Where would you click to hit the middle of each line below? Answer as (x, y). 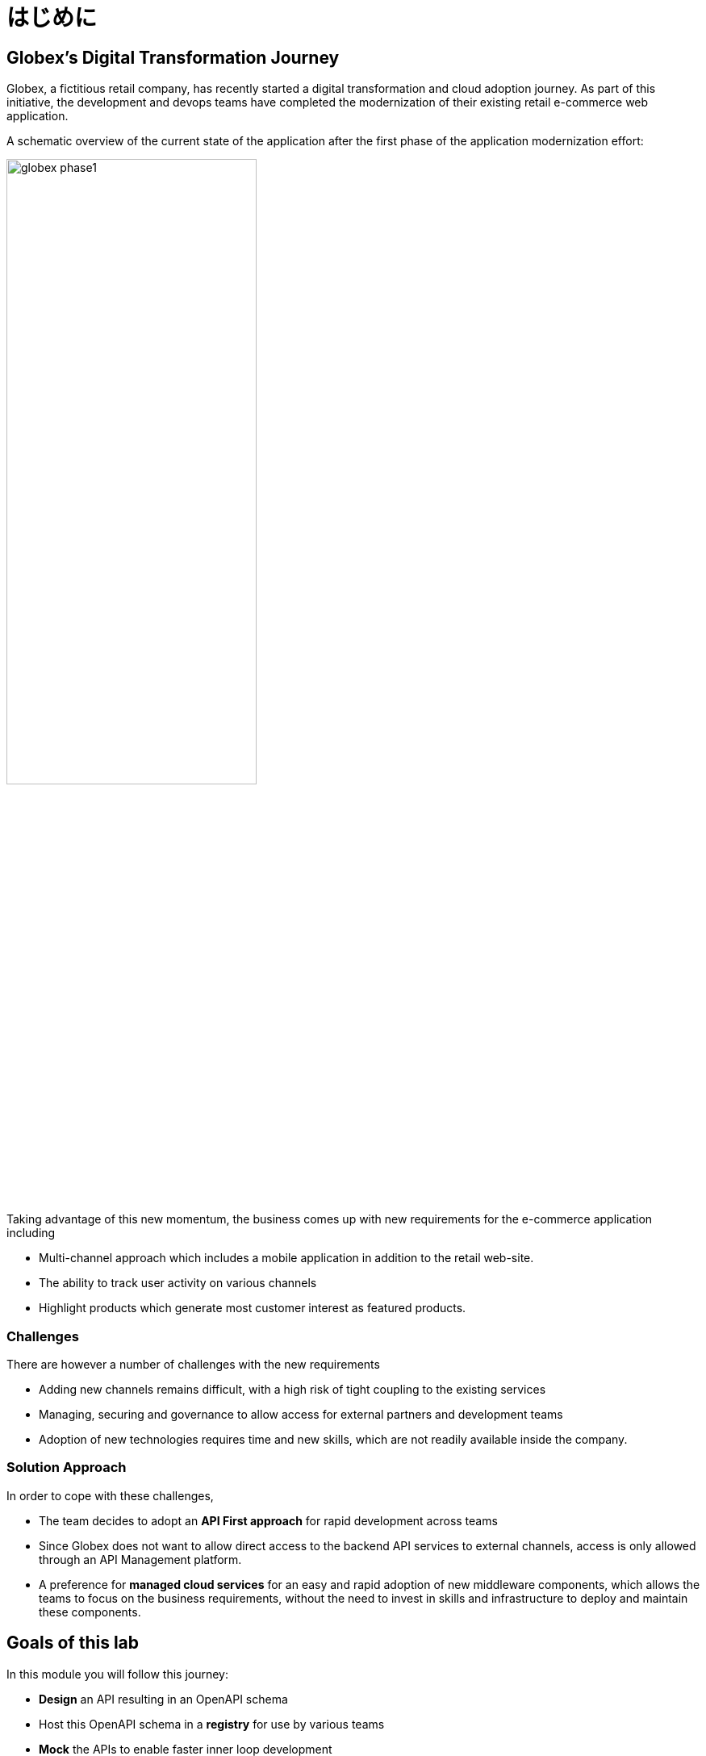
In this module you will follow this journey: (117, 1674)
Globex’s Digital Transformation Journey (173, 57)
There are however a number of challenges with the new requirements (193, 1365)
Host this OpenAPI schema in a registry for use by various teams (212, 1724)
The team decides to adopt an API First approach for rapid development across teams (268, 1520)
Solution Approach (67, 1468)
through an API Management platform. (140, 1559)
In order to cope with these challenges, (110, 1495)
